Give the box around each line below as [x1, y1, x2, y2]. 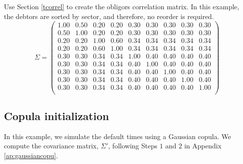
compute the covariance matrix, [4, 141, 99, 151]
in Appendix [184, 141, 221, 151]
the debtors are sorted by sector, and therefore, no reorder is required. [4, 11, 214, 21]
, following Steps [108, 141, 157, 151]
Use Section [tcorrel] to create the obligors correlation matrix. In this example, [4, 1, 240, 11]
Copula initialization [4, 108, 109, 123]
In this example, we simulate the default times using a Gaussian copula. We [4, 131, 231, 141]
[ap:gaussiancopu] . [4, 150, 58, 160]
